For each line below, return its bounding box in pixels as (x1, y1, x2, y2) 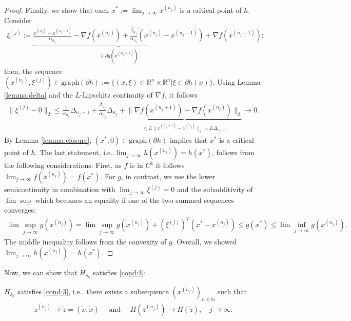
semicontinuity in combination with (4, 184, 115, 195)
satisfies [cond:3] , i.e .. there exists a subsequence (17, 286, 169, 297)
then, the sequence (4, 65, 63, 76)
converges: (4, 204, 36, 215)
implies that (169, 135, 208, 145)
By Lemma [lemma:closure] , (4, 135, 92, 145)
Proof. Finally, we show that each (4, 4, 109, 15)
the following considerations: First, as (4, 160, 122, 171)
